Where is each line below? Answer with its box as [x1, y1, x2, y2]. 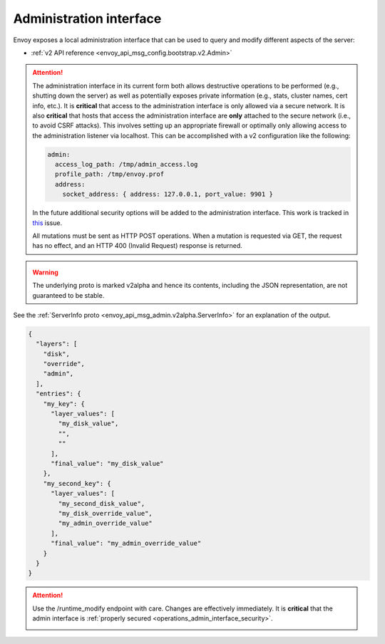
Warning [32, 268, 58, 276]
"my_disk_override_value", [58, 509, 153, 517]
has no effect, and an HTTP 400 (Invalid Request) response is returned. [32, 241, 242, 250]
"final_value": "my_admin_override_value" [51, 539, 202, 548]
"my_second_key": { [43, 479, 112, 487]
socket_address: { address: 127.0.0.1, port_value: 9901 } [62, 190, 274, 199]
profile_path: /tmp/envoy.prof [54, 170, 164, 178]
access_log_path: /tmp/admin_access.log [54, 160, 198, 169]
